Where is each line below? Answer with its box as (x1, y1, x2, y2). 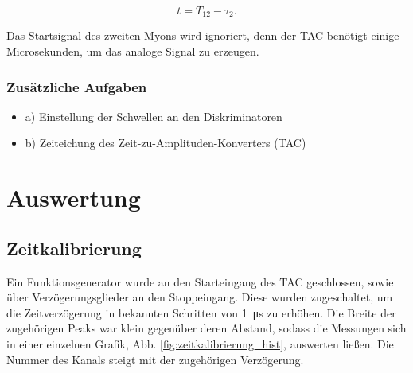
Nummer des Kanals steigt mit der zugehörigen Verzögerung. (6, 351, 304, 367)
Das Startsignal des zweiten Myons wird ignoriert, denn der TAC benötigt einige (6, 27, 399, 44)
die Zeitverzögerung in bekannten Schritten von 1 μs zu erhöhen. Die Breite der (6, 304, 396, 321)
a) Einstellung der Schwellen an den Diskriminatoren (25, 107, 282, 124)
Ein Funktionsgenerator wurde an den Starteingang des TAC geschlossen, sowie (6, 273, 394, 289)
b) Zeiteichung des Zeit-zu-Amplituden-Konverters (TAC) (25, 134, 306, 151)
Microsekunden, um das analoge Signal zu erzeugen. (6, 43, 259, 60)
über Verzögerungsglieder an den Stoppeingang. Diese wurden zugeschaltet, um (6, 289, 393, 305)
